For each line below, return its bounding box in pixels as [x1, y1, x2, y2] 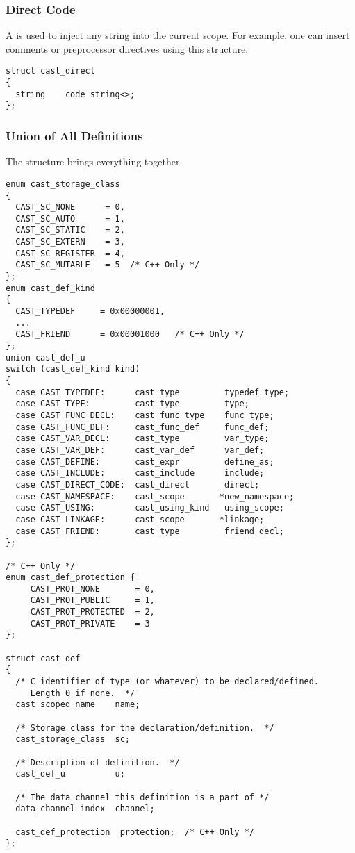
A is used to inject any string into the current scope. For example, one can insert [6, 28, 350, 42]
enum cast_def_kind [6, 283, 95, 293]
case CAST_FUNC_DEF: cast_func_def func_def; [15, 422, 270, 432]
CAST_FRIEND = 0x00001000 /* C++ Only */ [15, 329, 245, 340]
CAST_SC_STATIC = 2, [15, 225, 125, 235]
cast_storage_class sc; [15, 734, 130, 745]
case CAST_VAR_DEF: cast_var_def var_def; [15, 445, 265, 455]
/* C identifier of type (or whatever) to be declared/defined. [15, 677, 320, 687]
